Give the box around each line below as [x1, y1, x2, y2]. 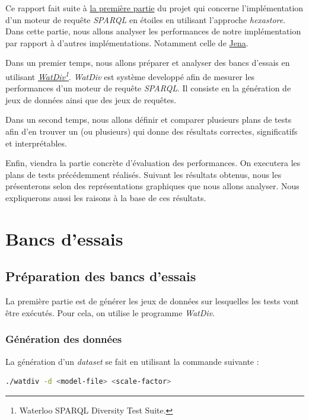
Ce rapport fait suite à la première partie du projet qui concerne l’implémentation [5, 2, 304, 14]
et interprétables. [5, 136, 67, 149]
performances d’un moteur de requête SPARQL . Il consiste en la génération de [5, 82, 291, 94]
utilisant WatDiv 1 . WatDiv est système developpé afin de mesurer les [5, 68, 255, 82]
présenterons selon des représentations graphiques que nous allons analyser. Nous [5, 180, 300, 192]
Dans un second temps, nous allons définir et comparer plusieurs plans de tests [5, 113, 292, 126]
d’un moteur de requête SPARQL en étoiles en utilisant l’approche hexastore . [5, 13, 286, 26]
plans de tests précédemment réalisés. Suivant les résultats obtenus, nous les [5, 168, 282, 180]
